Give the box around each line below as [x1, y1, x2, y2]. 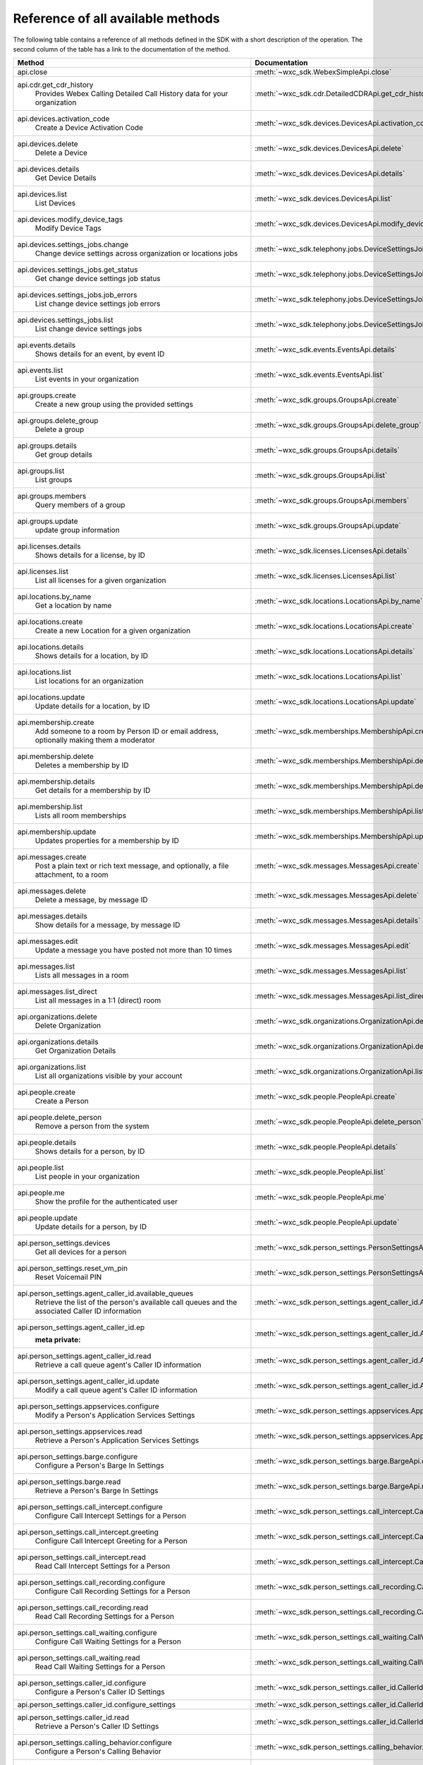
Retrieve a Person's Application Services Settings [35, 1435, 200, 1445]
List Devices [35, 198, 76, 208]
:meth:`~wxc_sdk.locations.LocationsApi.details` [255, 647, 415, 657]
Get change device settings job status [35, 274, 161, 284]
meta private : [35, 1335, 81, 1345]
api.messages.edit [17, 936, 78, 946]
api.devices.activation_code [17, 114, 110, 124]
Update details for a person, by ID [35, 1222, 147, 1232]
